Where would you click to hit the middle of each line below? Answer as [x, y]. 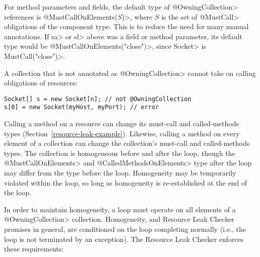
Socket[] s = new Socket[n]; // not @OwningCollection [98, 99]
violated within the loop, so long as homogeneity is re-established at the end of [126, 182]
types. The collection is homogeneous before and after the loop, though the [120, 153]
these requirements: [34, 249]
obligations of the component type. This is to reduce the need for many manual [126, 26]
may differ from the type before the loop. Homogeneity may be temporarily [120, 173]
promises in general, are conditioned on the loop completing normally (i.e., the [125, 229]
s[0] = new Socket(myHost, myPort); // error [81, 107]
